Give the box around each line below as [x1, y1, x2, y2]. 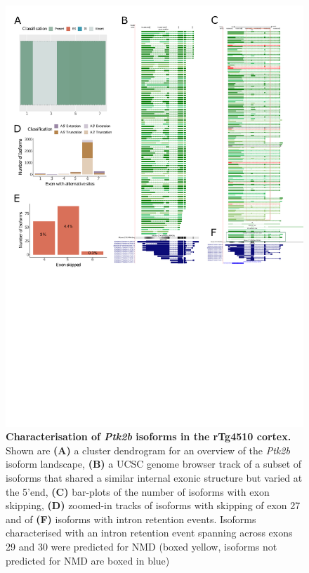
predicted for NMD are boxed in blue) [6, 553, 170, 567]
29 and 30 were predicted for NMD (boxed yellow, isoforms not [6, 539, 277, 554]
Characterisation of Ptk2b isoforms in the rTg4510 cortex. [6, 429, 291, 444]
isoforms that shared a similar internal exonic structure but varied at [6, 470, 303, 485]
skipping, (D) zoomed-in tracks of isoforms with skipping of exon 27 [6, 498, 301, 513]
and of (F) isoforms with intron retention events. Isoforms [6, 511, 256, 526]
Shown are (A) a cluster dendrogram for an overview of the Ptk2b [6, 442, 290, 457]
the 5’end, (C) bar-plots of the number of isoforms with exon [6, 484, 270, 499]
